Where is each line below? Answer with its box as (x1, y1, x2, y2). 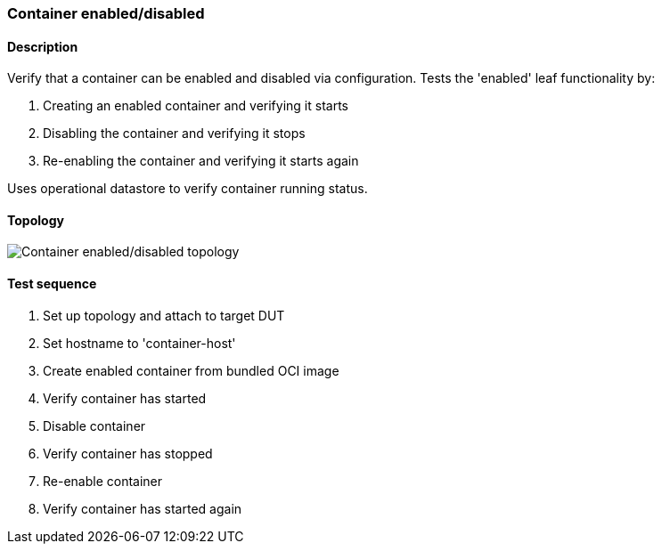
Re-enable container (43, 473, 163, 489)
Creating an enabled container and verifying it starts (43, 98, 348, 114)
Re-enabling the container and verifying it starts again (43, 153, 359, 169)
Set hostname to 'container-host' (43, 335, 236, 351)
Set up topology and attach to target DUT (43, 307, 285, 323)
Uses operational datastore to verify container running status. (7, 181, 368, 197)
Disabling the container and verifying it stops (43, 126, 306, 142)
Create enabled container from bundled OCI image (43, 362, 339, 378)
